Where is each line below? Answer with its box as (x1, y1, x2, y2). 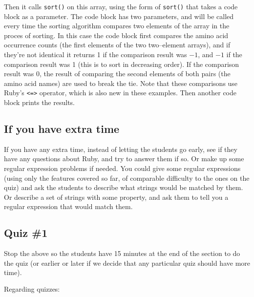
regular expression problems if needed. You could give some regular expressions (4, 163, 241, 173)
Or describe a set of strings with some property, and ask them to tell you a (4, 191, 229, 202)
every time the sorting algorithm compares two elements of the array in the (4, 21, 230, 31)
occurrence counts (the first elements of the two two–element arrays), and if (4, 40, 231, 50)
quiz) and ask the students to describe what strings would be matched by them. (4, 182, 243, 192)
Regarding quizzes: (4, 284, 60, 294)
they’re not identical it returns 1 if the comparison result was (4, 49, 187, 60)
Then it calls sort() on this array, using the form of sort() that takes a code (4, 1, 238, 11)
